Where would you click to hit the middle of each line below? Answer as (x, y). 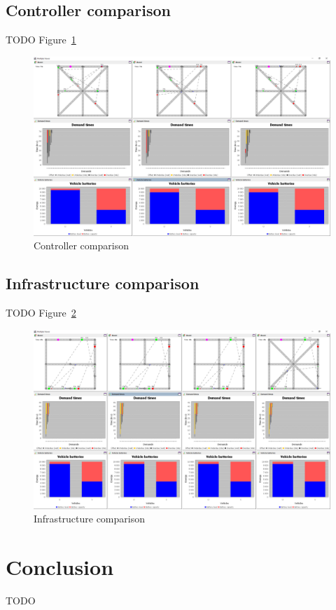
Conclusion (60, 566)
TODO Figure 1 (41, 40)
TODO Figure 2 (41, 313)
